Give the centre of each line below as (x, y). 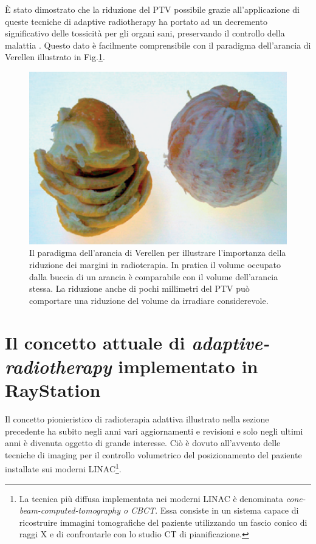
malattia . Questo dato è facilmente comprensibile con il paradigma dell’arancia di (158, 45)
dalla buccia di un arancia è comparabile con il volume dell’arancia (154, 276)
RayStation (53, 389)
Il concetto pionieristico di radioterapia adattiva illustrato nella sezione (137, 418)
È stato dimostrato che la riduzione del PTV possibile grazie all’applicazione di (152, 9)
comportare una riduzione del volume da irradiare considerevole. (149, 300)
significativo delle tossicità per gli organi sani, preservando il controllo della (145, 33)
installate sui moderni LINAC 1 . (63, 468)
